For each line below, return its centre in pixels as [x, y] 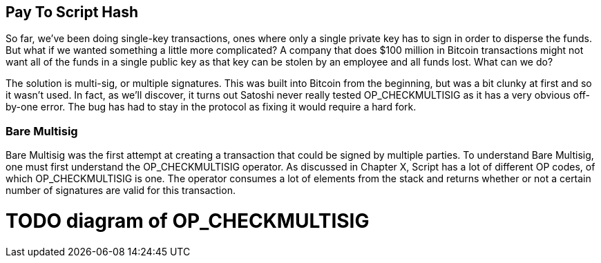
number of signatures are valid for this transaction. [121, 191]
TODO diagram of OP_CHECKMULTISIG [188, 221]
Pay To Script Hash [72, 12]
